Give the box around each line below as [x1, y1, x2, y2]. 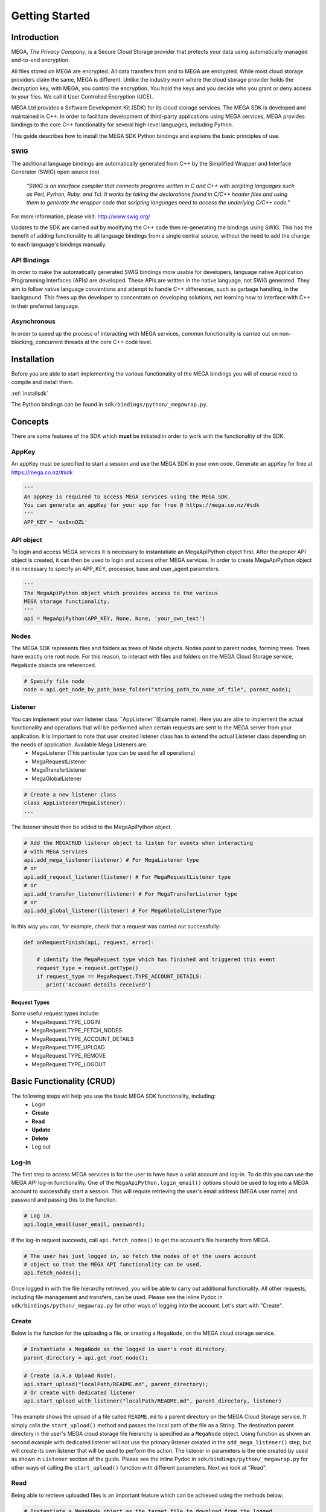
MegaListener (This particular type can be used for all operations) [31, 749, 196, 757]
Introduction [11, 32, 59, 42]
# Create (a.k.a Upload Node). [24, 1372, 117, 1379]
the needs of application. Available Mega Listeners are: [11, 741, 148, 748]
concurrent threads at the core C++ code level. [35, 339, 153, 346]
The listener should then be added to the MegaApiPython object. [11, 823, 172, 831]
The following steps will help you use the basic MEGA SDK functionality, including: [11, 1092, 216, 1100]
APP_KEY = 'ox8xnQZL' [24, 519, 88, 526]
